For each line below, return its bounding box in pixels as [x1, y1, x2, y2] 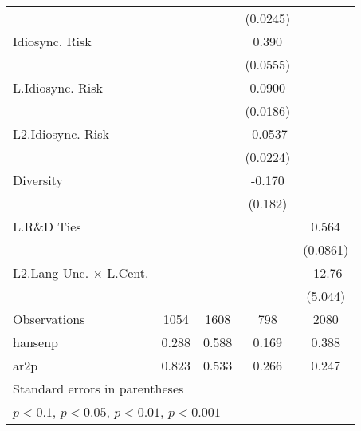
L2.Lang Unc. [13, 263, 89, 282]
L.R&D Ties [13, 217, 81, 235]
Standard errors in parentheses [13, 379, 184, 397]
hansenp [13, 333, 58, 351]
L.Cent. [107, 263, 149, 282]
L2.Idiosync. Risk [13, 125, 110, 143]
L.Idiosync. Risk [13, 78, 104, 97]
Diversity [13, 171, 64, 189]
